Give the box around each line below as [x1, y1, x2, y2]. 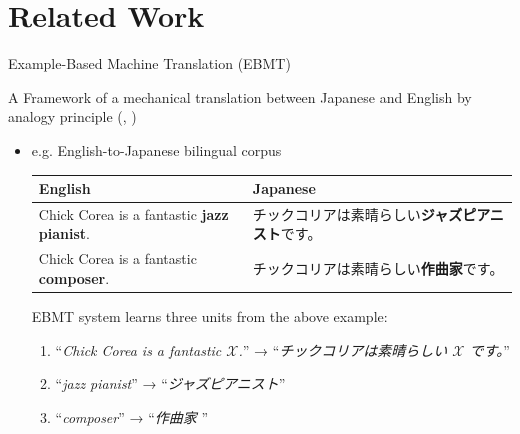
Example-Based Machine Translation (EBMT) [8, 53, 291, 74]
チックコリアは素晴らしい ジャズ [252, 203, 463, 224]
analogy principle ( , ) [8, 106, 137, 127]
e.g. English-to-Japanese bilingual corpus [31, 139, 282, 160]
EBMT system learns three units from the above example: [31, 305, 388, 326]
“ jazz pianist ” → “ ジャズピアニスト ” [55, 373, 286, 394]
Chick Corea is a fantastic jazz [38, 203, 229, 224]
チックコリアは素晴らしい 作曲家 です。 [252, 258, 504, 279]
